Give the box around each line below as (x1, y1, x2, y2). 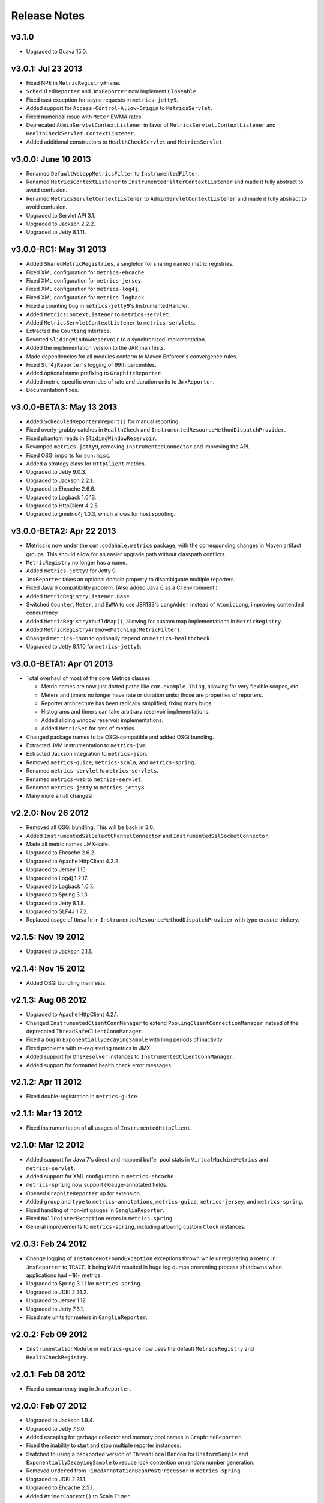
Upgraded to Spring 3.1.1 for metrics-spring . (26, 1280, 142, 1287)
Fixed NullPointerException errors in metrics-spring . (26, 1215, 174, 1222)
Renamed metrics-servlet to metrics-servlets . (26, 767, 159, 774)
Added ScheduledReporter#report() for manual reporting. (26, 418, 180, 425)
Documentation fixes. (26, 387, 79, 394)
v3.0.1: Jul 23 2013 (11, 63, 83, 73)
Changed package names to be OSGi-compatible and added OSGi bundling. (26, 733, 214, 741)
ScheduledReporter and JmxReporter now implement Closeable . (26, 88, 198, 95)
